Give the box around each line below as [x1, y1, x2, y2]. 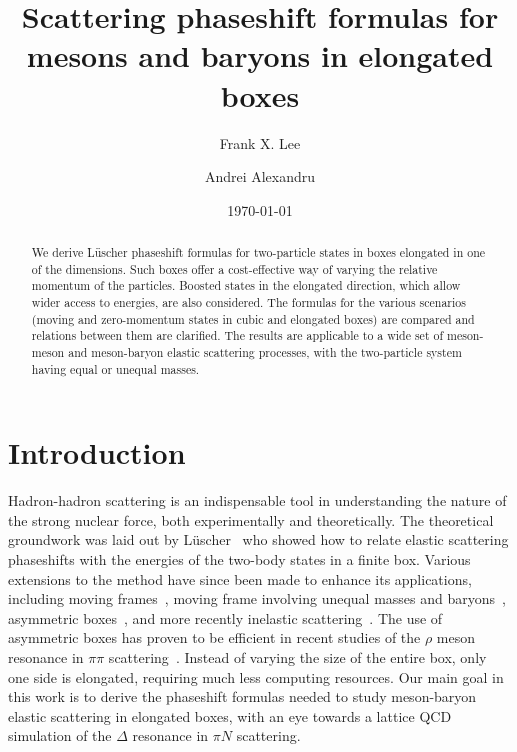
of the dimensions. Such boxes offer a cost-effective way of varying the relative [31, 260, 438, 277]
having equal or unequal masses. [31, 360, 200, 377]
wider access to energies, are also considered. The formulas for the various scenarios [31, 294, 466, 311]
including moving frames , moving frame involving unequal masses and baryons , [8, 588, 506, 609]
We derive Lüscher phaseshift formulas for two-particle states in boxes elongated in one [31, 244, 486, 261]
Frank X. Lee [219, 132, 301, 153]
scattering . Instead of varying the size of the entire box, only [108, 647, 487, 668]
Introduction [8, 432, 186, 473]
